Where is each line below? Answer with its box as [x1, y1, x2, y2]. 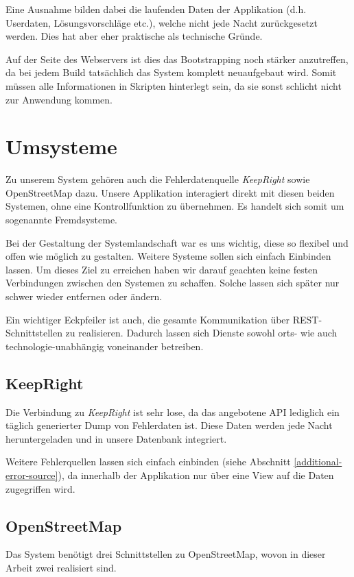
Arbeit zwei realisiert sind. [5, 560, 117, 574]
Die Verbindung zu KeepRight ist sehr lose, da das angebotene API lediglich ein [5, 404, 340, 419]
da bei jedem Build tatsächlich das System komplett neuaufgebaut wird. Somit [5, 65, 337, 79]
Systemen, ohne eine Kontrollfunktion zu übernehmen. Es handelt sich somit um [5, 199, 344, 213]
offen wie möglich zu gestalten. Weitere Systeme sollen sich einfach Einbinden [5, 249, 331, 263]
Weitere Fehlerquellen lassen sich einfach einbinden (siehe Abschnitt [5, 454, 291, 469]
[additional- [294, 454, 342, 469]
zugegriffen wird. [5, 481, 75, 495]
